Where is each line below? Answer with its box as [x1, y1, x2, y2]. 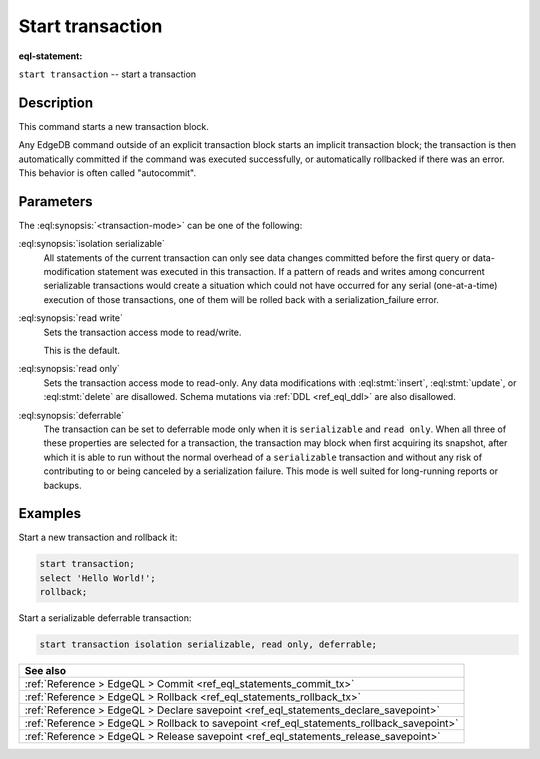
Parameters [18, 193, 93, 210]
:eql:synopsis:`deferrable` [18, 409, 125, 421]
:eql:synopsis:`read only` [18, 363, 120, 375]
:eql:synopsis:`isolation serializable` [18, 238, 165, 250]
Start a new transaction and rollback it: [18, 531, 178, 544]
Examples [18, 505, 82, 522]
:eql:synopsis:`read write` [18, 312, 124, 324]
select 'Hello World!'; [39, 572, 157, 584]
